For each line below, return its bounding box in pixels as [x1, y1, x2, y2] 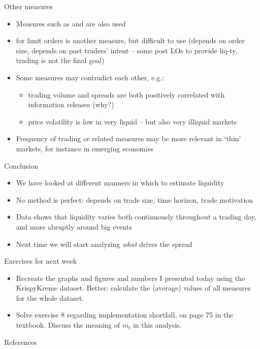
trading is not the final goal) [16, 55, 105, 66]
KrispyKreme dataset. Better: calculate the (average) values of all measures [16, 282, 251, 293]
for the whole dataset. [16, 292, 84, 303]
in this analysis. [133, 320, 182, 330]
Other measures [4, 1, 53, 11]
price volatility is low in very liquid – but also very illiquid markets [28, 116, 237, 126]
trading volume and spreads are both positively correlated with [28, 89, 225, 100]
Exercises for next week [4, 256, 77, 266]
